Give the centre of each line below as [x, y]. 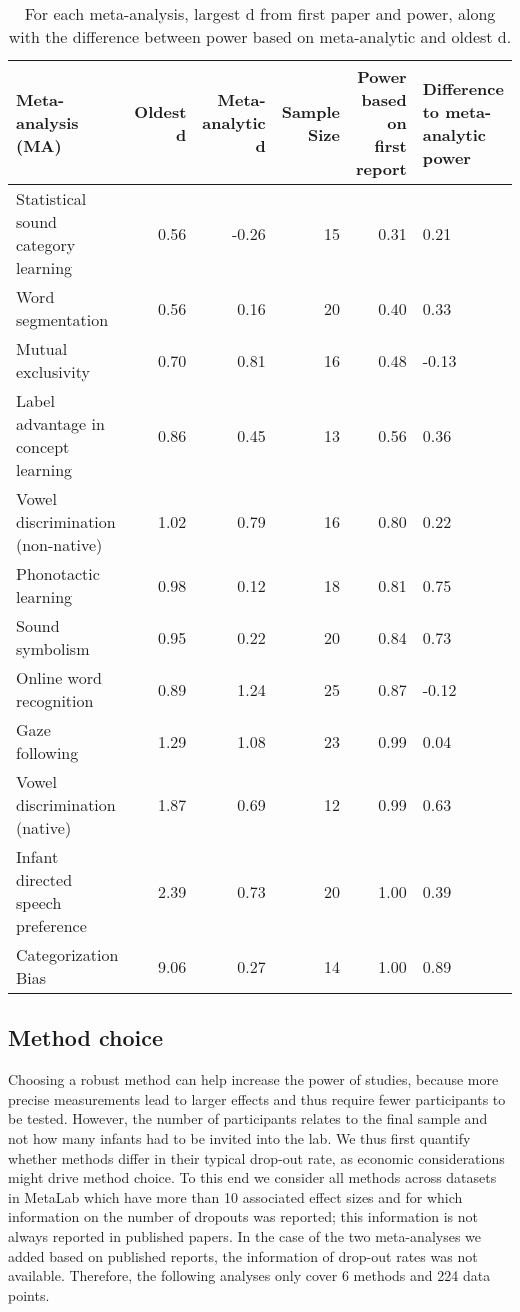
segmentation [62, 319]
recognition [55, 700]
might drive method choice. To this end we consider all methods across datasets [252, 1177]
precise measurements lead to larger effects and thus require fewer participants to [257, 1098]
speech [39, 902]
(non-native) [59, 544]
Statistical [51, 198]
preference [51, 925]
